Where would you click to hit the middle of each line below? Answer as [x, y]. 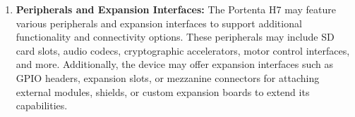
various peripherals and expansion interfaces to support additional [159, 23]
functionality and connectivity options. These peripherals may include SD [175, 37]
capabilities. [42, 105]
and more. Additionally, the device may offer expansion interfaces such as [174, 64]
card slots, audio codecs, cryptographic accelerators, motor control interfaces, [183, 50]
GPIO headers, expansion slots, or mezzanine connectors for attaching [168, 77]
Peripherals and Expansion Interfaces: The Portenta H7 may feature [176, 9]
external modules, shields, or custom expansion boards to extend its [163, 91]
